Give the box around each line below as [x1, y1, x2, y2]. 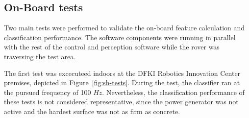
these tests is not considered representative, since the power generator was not [4, 96, 239, 107]
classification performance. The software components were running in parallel [4, 32, 236, 42]
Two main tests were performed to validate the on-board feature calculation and [4, 23, 245, 33]
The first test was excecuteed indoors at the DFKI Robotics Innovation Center [4, 68, 241, 78]
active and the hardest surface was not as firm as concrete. [4, 106, 180, 116]
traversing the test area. [4, 51, 76, 61]
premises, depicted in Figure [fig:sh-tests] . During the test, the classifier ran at [4, 77, 240, 88]
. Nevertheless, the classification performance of [102, 87, 245, 97]
